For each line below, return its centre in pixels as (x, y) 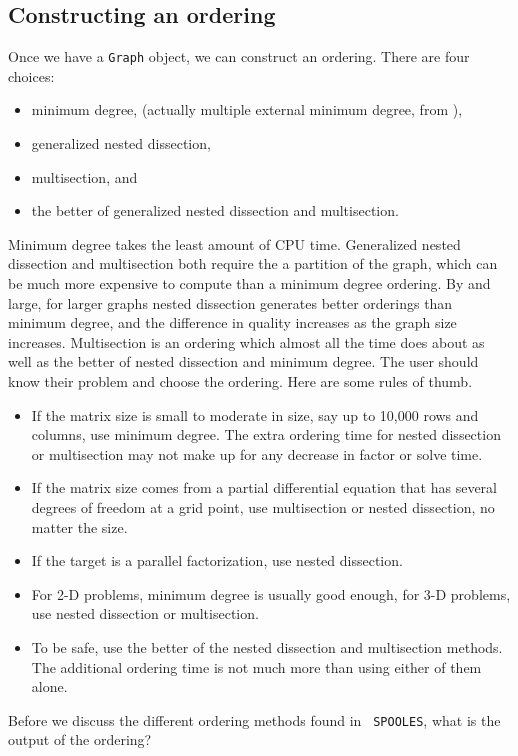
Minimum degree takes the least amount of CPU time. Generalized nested (234, 243)
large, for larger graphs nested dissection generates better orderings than (230, 302)
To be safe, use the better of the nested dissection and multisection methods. (267, 646)
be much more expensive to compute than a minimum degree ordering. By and (249, 283)
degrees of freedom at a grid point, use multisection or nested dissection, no (263, 506)
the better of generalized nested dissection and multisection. (215, 210)
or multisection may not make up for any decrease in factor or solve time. (257, 453)
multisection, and (84, 176)
